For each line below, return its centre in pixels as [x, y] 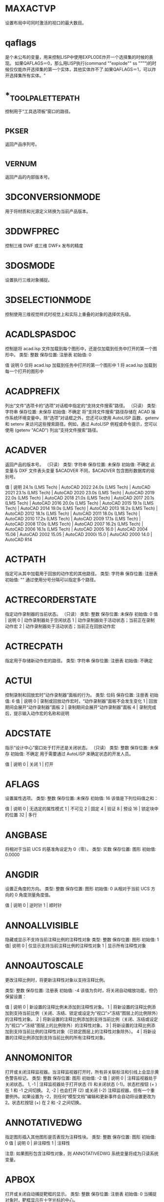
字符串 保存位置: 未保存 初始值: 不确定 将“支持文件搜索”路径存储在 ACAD [78, 411]
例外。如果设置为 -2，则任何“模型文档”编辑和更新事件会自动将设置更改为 [82, 1097]
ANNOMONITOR [39, 1058]
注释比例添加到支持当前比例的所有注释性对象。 [61, 1038]
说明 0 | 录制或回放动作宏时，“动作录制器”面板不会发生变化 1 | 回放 [91, 701]
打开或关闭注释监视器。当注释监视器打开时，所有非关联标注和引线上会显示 [80, 1072]
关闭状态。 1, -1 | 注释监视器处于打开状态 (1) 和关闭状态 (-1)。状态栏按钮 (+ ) [81, 1084]
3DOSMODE [30, 266]
